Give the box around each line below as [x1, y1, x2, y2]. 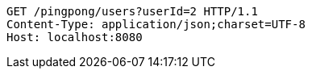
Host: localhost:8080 [6, 31, 143, 44]
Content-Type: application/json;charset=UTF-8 [6, 18, 306, 31]
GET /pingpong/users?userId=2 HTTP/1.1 [6, 5, 258, 18]
